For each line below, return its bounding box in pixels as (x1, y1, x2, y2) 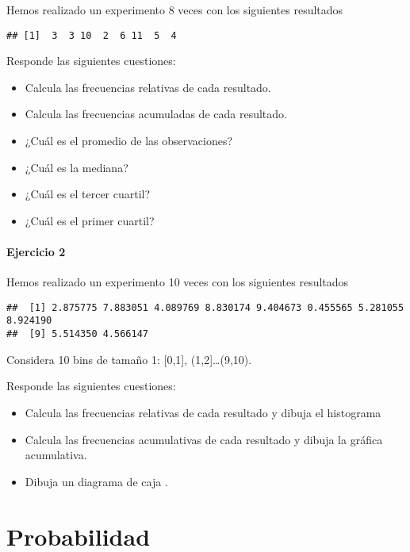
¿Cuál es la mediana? (25, 159, 128, 175)
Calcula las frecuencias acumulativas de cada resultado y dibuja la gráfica (25, 431, 383, 447)
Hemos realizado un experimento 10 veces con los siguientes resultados (6, 274, 349, 290)
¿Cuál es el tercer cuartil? (25, 186, 151, 202)
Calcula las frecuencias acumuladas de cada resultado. (25, 105, 287, 122)
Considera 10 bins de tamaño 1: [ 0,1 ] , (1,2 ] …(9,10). (6, 351, 252, 367)
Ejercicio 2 (6, 243, 66, 259)
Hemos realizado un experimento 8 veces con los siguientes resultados (6, 2, 343, 17)
